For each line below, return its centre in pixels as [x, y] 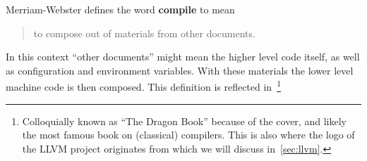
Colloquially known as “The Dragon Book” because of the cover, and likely [184, 121]
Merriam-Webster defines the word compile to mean [120, 9]
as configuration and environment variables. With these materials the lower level [180, 70]
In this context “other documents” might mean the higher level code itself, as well [183, 57]
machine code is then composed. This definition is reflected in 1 [144, 86]
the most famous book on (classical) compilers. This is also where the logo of [188, 135]
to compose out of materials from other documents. [144, 33]
